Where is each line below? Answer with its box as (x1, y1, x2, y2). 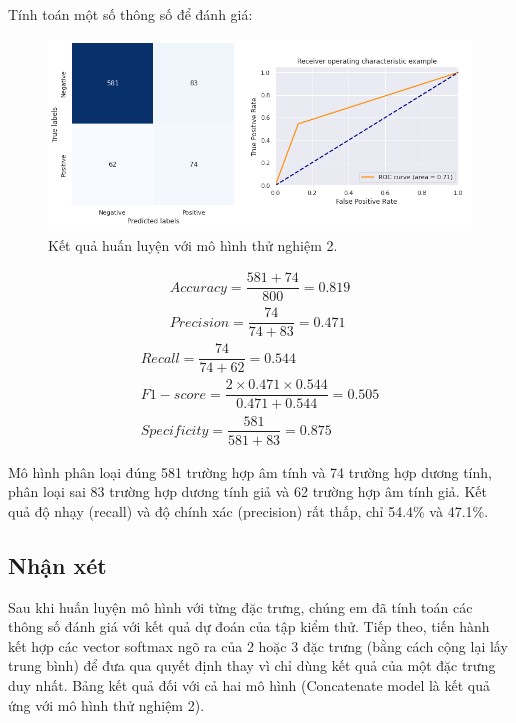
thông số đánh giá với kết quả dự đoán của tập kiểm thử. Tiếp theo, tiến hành (8, 616, 490, 637)
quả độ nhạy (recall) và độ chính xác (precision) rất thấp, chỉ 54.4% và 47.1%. (8, 500, 489, 521)
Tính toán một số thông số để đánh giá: (8, 4, 253, 24)
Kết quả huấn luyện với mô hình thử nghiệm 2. (48, 234, 338, 255)
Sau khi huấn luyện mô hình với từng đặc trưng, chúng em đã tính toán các (8, 596, 473, 617)
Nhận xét (8, 549, 107, 580)
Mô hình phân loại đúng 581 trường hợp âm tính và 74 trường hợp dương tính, (8, 461, 492, 482)
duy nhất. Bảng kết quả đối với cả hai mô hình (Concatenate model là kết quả (8, 674, 491, 695)
